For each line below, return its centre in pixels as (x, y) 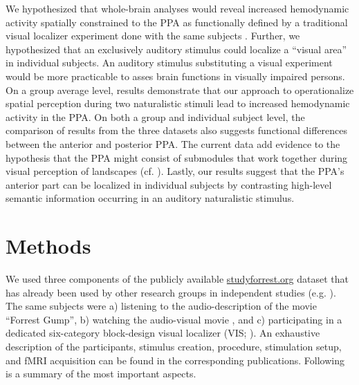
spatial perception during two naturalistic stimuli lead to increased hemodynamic (178, 103)
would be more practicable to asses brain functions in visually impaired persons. (175, 76)
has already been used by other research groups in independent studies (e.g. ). (171, 292)
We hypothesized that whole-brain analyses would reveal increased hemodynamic (177, 8)
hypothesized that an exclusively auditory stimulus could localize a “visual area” (176, 49)
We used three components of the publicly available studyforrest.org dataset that (177, 279)
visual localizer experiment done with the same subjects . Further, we (153, 36)
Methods (48, 246)
